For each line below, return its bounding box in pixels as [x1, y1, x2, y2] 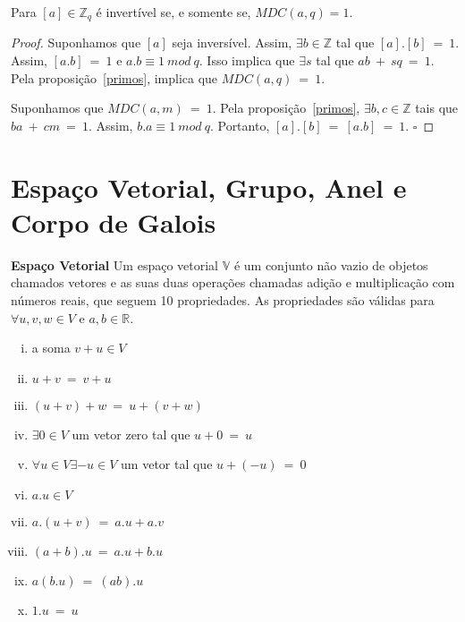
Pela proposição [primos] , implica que [11, 68, 218, 87]
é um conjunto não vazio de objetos [233, 255, 428, 274]
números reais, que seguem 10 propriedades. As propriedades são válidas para [11, 290, 435, 309]
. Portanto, [209, 115, 270, 134]
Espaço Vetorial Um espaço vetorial [11, 255, 219, 274]
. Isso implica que [199, 51, 295, 70]
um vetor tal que [121, 455, 213, 473]
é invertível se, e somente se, [96, 3, 251, 21]
